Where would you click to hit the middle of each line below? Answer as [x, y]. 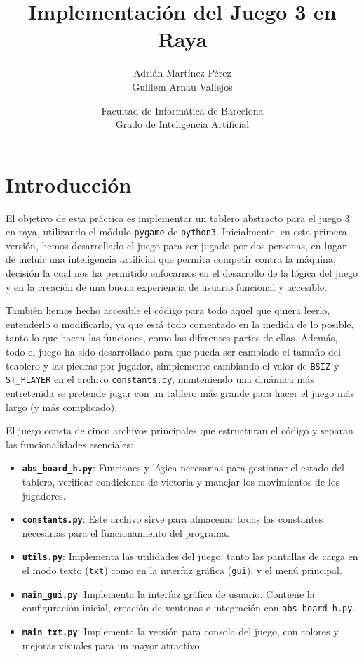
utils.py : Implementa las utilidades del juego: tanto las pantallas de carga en [190, 556]
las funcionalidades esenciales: [69, 444]
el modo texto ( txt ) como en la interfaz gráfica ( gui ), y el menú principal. [182, 570]
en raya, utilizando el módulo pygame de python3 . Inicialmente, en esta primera [176, 232]
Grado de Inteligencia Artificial [182, 124]
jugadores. [44, 495]
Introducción [69, 184]
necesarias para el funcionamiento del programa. [126, 532]
